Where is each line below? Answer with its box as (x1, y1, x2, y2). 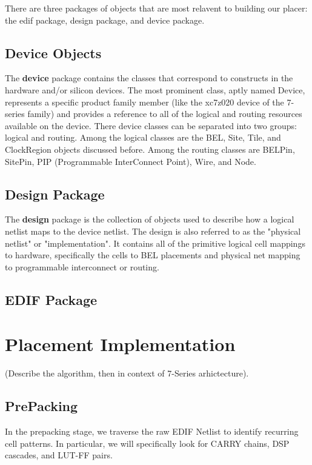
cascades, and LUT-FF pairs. (5, 449, 113, 461)
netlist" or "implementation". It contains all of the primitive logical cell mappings (5, 236, 305, 249)
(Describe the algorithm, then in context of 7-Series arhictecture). (5, 367, 249, 380)
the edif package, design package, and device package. (5, 13, 205, 26)
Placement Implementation (5, 332, 236, 356)
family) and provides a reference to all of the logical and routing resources (27, 107, 302, 120)
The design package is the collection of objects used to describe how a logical (5, 213, 294, 226)
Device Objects (5, 43, 102, 62)
